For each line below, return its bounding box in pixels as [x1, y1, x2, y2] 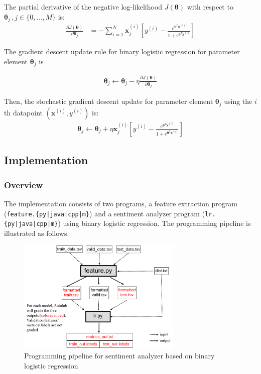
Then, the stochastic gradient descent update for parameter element [4, 96, 213, 106]
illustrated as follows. [4, 227, 69, 238]
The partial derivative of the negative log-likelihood [4, 2, 163, 12]
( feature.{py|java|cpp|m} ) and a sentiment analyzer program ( [4, 208, 205, 218]
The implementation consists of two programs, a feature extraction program [4, 198, 237, 208]
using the [224, 96, 252, 106]
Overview [4, 178, 43, 191]
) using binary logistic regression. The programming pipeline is [58, 218, 251, 228]
